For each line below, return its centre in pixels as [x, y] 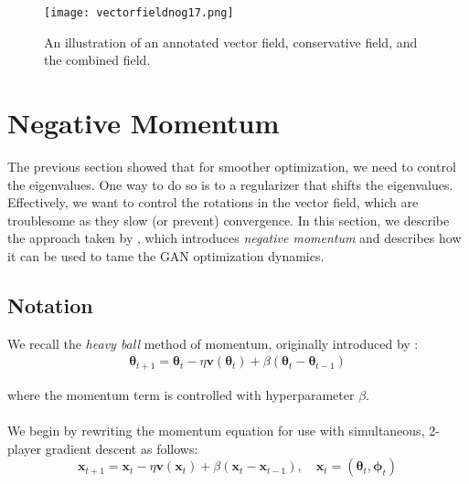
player [24, 448]
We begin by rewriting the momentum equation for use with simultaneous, [216, 430]
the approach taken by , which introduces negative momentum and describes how [234, 238]
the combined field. [97, 60]
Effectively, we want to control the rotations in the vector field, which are [213, 202]
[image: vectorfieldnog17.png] [139, 13]
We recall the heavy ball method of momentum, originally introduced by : [213, 343]
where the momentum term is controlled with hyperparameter [181, 394]
